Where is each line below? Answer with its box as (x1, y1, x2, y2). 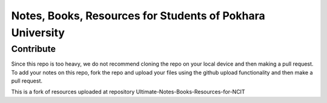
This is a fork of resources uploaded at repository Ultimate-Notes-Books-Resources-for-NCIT (11, 88, 245, 96)
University (11, 26, 65, 39)
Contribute (11, 43, 56, 54)
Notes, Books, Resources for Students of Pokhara (11, 9, 266, 22)
